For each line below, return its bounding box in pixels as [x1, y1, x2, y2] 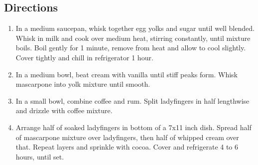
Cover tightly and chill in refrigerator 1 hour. [15, 52, 153, 62]
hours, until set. [15, 151, 64, 162]
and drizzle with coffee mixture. [15, 105, 113, 116]
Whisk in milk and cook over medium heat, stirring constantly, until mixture [15, 32, 251, 43]
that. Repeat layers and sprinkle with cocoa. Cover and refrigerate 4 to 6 [15, 142, 239, 152]
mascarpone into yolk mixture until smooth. [15, 79, 150, 89]
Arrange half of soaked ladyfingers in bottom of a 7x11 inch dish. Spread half [15, 122, 252, 132]
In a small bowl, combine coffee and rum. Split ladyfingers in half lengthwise [15, 95, 250, 106]
